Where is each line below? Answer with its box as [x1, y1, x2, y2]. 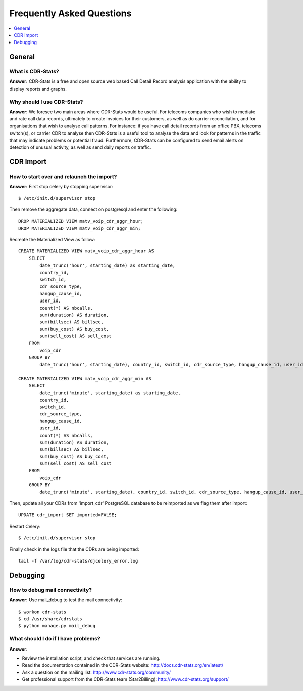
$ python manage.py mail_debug [18, 623, 96, 629]
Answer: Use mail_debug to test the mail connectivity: [9, 597, 122, 603]
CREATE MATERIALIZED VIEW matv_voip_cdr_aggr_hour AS [18, 248, 154, 254]
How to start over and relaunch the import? [9, 172, 117, 180]
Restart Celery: [9, 523, 41, 529]
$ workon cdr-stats [18, 609, 67, 615]
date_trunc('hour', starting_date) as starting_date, [39, 263, 176, 268]
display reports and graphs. [9, 85, 67, 92]
